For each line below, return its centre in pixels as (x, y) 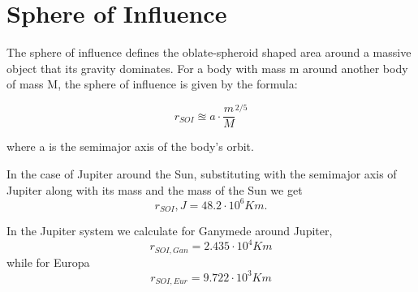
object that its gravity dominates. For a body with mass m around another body (207, 68)
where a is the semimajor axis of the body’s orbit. (130, 146)
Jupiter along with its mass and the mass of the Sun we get (155, 189)
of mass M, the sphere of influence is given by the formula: (152, 84)
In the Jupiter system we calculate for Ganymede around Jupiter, (170, 231)
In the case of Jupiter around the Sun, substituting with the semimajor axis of (202, 174)
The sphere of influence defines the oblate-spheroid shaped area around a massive (209, 52)
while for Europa (48, 262)
